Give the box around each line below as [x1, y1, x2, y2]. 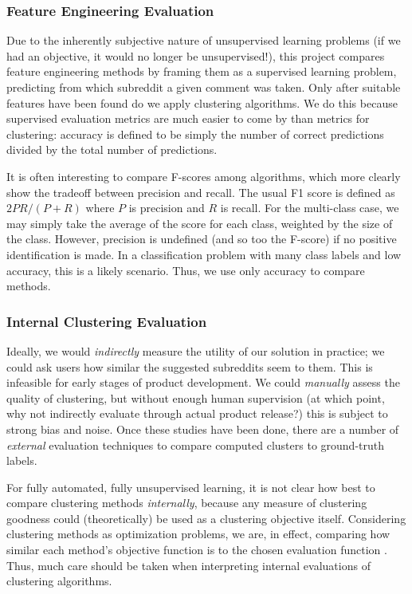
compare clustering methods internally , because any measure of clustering [6, 494, 367, 511]
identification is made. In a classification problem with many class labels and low [6, 246, 402, 262]
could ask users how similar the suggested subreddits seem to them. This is [6, 358, 373, 375]
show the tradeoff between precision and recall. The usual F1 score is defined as [6, 183, 395, 200]
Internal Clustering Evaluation [6, 311, 207, 331]
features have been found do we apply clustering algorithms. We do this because [6, 94, 398, 111]
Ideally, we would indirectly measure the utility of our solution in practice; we [6, 342, 385, 359]
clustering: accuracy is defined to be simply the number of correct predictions [6, 125, 384, 142]
